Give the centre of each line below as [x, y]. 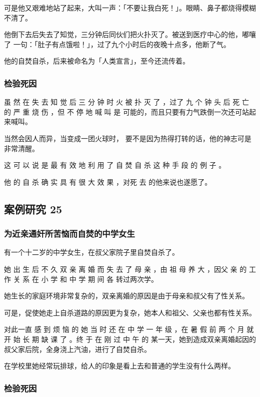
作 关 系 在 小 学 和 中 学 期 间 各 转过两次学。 [81, 279]
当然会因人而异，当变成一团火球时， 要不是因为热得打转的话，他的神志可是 [128, 138]
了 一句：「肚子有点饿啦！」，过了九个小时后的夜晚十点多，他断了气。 [117, 44]
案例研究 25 [33, 209]
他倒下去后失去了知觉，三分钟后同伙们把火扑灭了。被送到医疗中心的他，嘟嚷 [130, 34]
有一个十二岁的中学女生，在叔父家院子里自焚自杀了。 [91, 252]
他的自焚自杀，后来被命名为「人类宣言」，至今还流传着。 [97, 61]
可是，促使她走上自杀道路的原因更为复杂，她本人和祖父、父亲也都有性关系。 [130, 312]
